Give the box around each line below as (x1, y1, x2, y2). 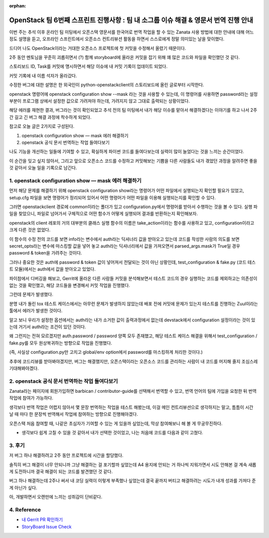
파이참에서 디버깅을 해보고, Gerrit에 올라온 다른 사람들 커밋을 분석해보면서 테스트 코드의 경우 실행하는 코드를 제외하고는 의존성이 (9, 275, 258, 281)
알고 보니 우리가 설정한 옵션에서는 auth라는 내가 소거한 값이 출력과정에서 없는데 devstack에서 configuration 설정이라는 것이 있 (9, 317, 256, 323)
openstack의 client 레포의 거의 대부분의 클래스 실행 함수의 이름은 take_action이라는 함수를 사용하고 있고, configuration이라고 (9, 220, 255, 226)
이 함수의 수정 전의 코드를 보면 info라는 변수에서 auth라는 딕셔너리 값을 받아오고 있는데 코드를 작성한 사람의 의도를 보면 (9, 236, 240, 242)
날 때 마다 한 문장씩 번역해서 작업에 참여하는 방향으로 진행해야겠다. (9, 411, 138, 417)
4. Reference (9, 506, 41, 513)
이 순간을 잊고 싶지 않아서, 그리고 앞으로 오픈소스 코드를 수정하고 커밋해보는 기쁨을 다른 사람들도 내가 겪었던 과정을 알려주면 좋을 (9, 158, 258, 164)
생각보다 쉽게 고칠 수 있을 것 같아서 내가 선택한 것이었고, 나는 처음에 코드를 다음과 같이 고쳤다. (21, 429, 204, 435)
